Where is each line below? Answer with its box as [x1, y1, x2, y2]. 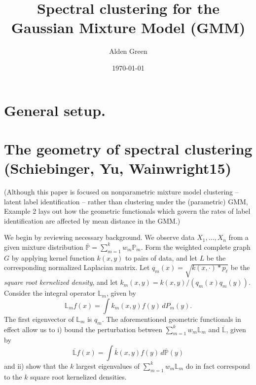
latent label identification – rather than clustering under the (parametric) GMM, [4, 196, 248, 206]
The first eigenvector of [4, 313, 74, 324]
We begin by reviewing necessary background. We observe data [4, 232, 195, 242]
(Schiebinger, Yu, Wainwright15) [4, 158, 232, 178]
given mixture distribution [4, 241, 83, 252]
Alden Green [109, 46, 147, 56]
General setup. [4, 100, 106, 120]
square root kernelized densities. [30, 371, 127, 382]
